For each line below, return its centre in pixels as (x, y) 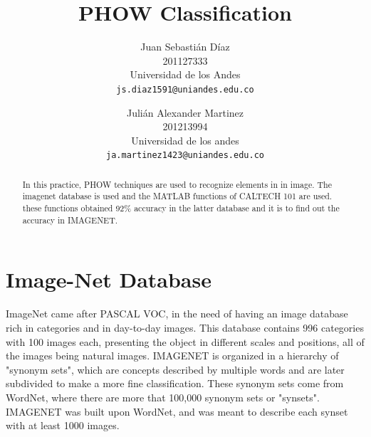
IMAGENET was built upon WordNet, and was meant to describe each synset (177, 411)
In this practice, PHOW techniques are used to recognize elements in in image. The (177, 184)
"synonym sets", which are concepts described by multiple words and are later (175, 369)
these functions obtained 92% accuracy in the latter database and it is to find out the (181, 208)
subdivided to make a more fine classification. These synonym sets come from (175, 383)
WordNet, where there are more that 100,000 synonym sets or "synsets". (163, 397)
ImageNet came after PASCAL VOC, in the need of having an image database (177, 314)
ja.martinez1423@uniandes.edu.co (185, 156)
